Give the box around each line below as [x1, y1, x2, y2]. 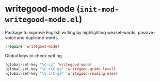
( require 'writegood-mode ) [5, 44, 60, 49]
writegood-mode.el [5, 15, 79, 25]
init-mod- [80, 5, 119, 14]
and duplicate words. [16, 35, 59, 40]
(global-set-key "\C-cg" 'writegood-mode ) [5, 62, 92, 67]
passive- [137, 29, 155, 35]
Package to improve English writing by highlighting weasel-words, [5, 29, 137, 35]
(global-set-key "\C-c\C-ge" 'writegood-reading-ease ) [5, 71, 118, 76]
